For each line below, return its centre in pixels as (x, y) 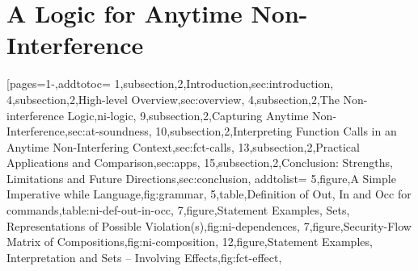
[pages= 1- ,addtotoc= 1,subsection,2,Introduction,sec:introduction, (170, 83)
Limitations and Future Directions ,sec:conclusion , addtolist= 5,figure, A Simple (201, 178)
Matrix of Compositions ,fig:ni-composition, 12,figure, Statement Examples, (190, 242)
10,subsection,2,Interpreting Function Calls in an (276, 131)
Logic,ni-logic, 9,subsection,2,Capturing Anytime (188, 115)
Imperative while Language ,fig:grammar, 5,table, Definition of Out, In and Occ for (209, 194)
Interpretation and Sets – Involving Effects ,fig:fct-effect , (144, 257)
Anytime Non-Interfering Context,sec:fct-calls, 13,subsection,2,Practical (183, 146)
